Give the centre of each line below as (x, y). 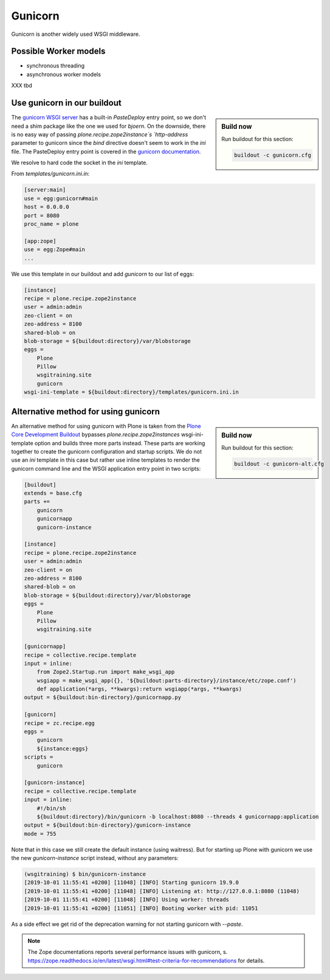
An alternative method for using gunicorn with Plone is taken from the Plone (106, 426)
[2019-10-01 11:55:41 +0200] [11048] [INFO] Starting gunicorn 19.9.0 (132, 883)
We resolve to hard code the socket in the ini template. (80, 163)
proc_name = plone (51, 224)
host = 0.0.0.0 (46, 207)
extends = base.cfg (53, 493)
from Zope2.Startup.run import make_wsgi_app (106, 672)
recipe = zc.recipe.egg (60, 723)
